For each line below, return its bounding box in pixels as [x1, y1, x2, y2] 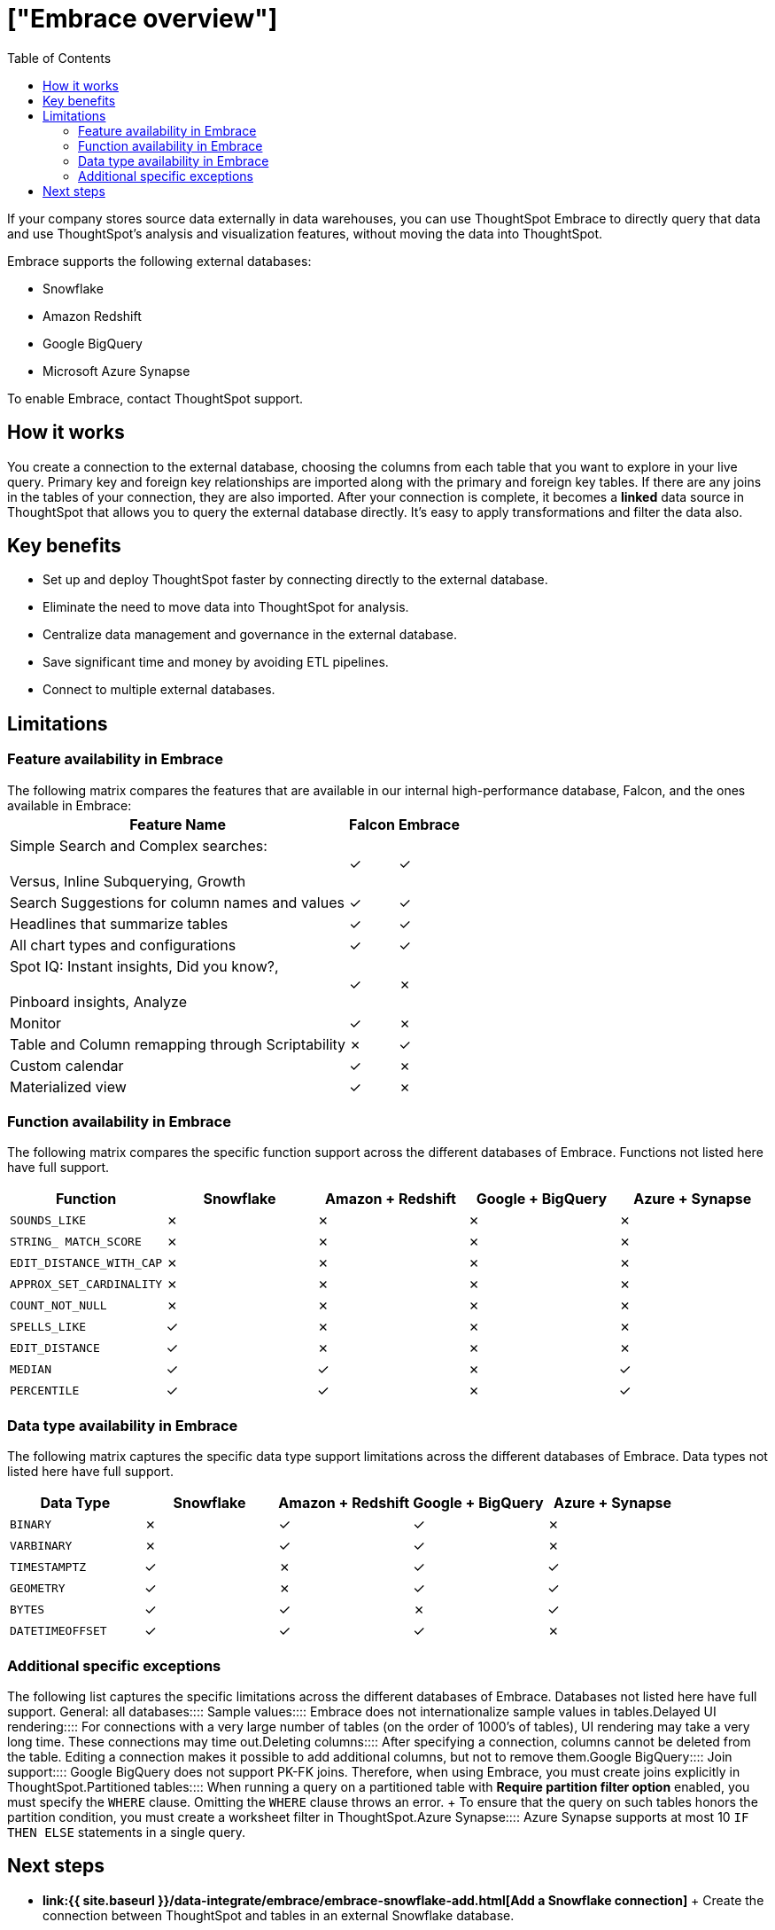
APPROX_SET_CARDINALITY [10, 1277, 163, 1291]
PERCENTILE [10, 1383, 80, 1397]
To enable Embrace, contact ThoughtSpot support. [7, 390, 304, 406]
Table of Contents [7, 50, 112, 66]
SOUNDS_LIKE [10, 1213, 87, 1227]
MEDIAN [10, 1362, 51, 1376]
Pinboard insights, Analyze [10, 992, 188, 1011]
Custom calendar [10, 1056, 124, 1074]
